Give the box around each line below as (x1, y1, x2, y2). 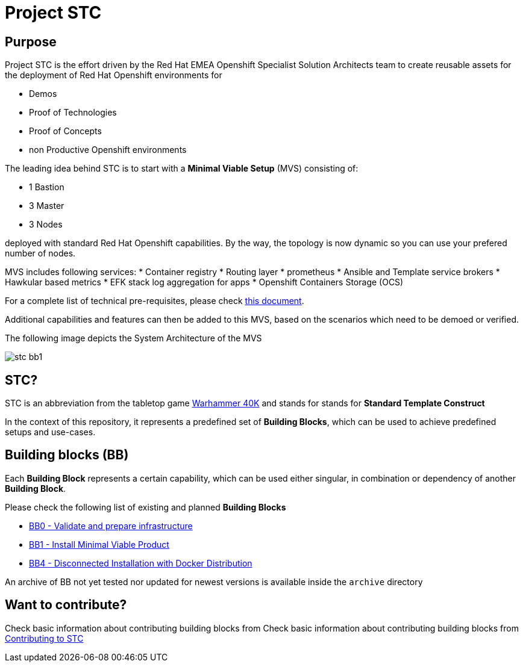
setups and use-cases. (5, 427, 96, 438)
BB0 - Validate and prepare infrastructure (29, 520, 193, 531)
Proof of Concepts (29, 126, 102, 137)
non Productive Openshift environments (29, 144, 187, 155)
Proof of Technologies (29, 107, 117, 118)
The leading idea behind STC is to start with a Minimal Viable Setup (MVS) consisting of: (5, 163, 359, 174)
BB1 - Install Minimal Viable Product (29, 539, 169, 550)
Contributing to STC (5, 633, 84, 644)
